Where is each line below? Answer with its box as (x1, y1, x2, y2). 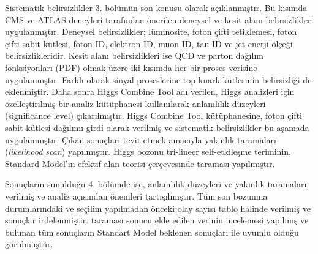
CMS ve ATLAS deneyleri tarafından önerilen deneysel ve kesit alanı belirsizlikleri (5, 13, 314, 26)
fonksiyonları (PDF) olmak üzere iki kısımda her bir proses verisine (5, 61, 257, 73)
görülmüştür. (5, 237, 53, 250)
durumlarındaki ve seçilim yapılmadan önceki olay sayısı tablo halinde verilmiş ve (5, 201, 311, 214)
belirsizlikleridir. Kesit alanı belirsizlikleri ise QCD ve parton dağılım (5, 49, 263, 62)
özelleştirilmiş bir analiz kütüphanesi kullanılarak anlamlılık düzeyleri (5, 97, 266, 110)
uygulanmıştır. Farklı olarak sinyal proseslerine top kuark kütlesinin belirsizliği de (5, 73, 312, 86)
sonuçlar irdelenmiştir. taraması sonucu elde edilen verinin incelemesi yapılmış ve (5, 214, 309, 226)
